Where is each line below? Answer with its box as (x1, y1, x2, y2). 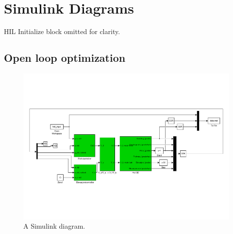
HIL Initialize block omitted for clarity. (4, 26, 120, 36)
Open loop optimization (4, 50, 126, 65)
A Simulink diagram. (23, 221, 85, 231)
